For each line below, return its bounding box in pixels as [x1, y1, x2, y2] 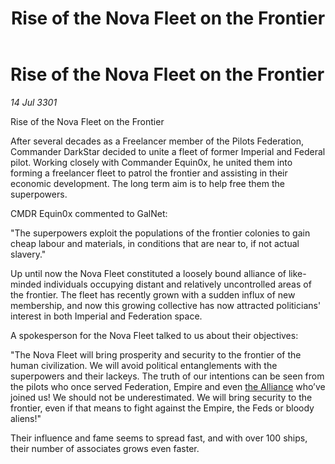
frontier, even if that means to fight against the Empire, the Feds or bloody [10, 402, 315, 414]
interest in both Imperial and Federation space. [10, 310, 203, 322]
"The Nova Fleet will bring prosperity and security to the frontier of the [10, 348, 302, 361]
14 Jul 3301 [10, 96, 58, 108]
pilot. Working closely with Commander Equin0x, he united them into [10, 156, 293, 168]
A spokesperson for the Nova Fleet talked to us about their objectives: [10, 329, 299, 341]
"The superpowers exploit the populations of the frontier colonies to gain [10, 227, 311, 239]
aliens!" [10, 412, 42, 424]
